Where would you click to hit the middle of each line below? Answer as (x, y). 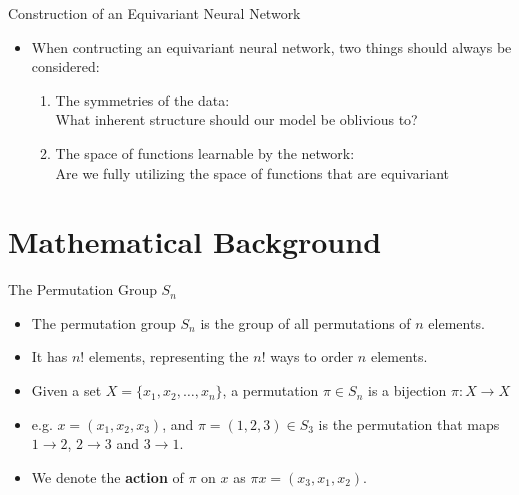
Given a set (66, 390)
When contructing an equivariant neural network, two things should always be (271, 46)
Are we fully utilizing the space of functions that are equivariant (252, 172)
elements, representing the (168, 356)
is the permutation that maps (409, 423)
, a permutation (270, 390)
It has (49, 356)
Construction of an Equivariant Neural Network (154, 13)
